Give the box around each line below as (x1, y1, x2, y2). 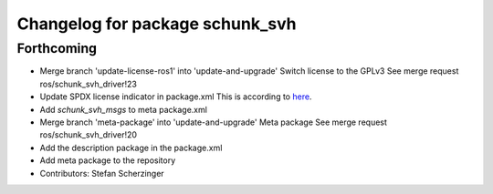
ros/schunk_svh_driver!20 (39, 129, 137, 140)
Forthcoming (16, 40, 98, 56)
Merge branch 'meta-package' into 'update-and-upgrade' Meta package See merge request (39, 117, 388, 128)
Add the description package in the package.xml (39, 142, 223, 153)
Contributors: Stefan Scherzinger (39, 168, 164, 179)
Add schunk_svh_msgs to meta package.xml (39, 104, 207, 115)
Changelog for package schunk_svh (16, 14, 297, 34)
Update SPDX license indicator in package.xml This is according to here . (39, 91, 312, 102)
